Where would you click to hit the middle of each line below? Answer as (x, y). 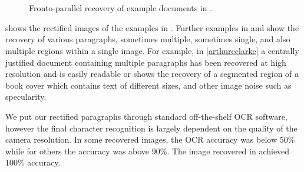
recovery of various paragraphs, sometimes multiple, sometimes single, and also (148, 39)
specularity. (26, 97)
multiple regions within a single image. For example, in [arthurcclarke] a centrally (152, 50)
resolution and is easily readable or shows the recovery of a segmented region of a (152, 74)
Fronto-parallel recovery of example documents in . (121, 8)
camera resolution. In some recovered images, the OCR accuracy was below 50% (150, 139)
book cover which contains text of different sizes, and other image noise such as (148, 85)
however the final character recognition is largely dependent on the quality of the (151, 128)
